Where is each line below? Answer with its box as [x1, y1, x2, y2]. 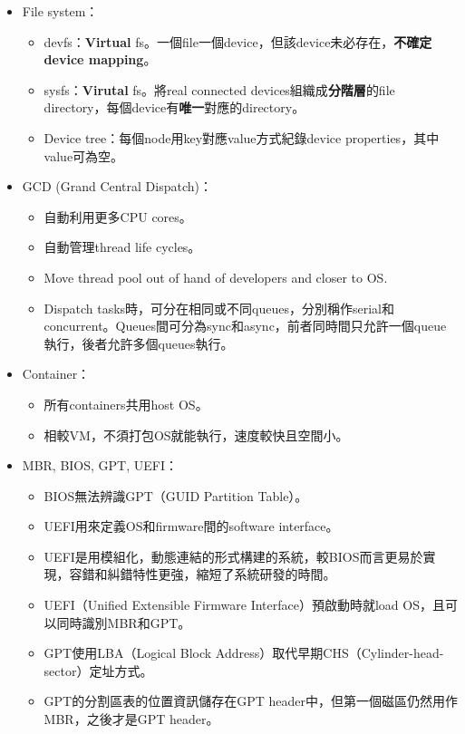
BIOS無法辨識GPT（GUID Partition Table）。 [44, 486, 308, 505]
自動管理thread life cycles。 [44, 237, 201, 256]
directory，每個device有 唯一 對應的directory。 [44, 98, 305, 117]
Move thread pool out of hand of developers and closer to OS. [44, 267, 388, 286]
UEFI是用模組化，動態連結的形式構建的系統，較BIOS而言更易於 [44, 546, 423, 565]
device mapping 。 [44, 50, 157, 69]
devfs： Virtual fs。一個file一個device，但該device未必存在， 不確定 [44, 32, 432, 51]
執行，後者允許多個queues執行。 [44, 333, 234, 353]
